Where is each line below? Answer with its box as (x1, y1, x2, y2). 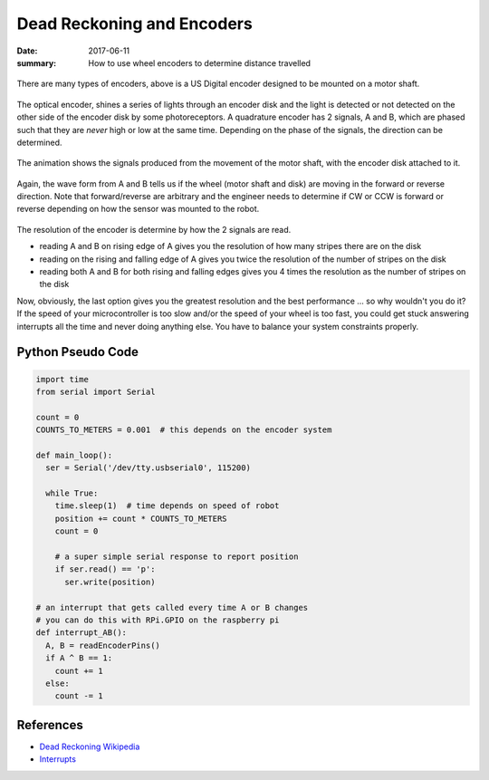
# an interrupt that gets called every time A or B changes (35, 602, 309, 612)
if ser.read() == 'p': (54, 564, 156, 574)
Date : (16, 45, 38, 56)
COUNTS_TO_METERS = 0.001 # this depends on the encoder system (35, 425, 332, 435)
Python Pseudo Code (16, 344, 139, 360)
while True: (45, 488, 99, 498)
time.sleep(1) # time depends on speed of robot (54, 501, 280, 511)
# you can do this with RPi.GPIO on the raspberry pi (35, 615, 280, 625)
